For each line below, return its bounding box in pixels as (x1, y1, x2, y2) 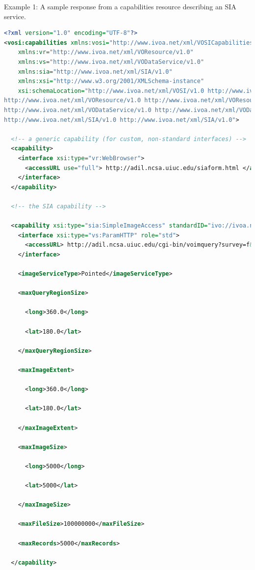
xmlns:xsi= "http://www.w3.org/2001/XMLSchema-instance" (18, 78, 204, 85)
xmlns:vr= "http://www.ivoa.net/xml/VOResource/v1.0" (18, 49, 194, 56)
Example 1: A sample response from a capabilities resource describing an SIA (4, 1, 236, 11)
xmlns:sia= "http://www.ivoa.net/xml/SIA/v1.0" (18, 68, 173, 75)
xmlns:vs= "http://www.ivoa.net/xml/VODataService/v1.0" (18, 58, 204, 65)
